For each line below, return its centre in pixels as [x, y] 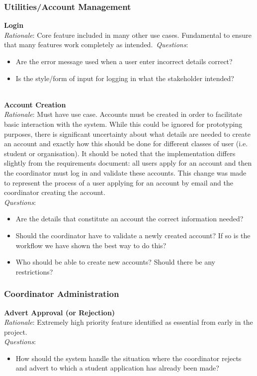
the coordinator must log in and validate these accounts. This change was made [125, 172]
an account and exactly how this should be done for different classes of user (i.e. [126, 143]
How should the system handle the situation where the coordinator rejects [128, 358]
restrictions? [34, 271]
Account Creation [35, 104]
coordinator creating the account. [55, 192]
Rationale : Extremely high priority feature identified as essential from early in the [128, 322]
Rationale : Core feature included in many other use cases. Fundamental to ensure [128, 35]
